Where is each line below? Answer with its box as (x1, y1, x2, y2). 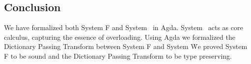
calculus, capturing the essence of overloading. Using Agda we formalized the (4, 32, 235, 42)
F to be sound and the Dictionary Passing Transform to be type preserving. (4, 50, 232, 61)
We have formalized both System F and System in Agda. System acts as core (4, 22, 243, 32)
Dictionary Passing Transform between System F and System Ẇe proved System (4, 41, 248, 51)
